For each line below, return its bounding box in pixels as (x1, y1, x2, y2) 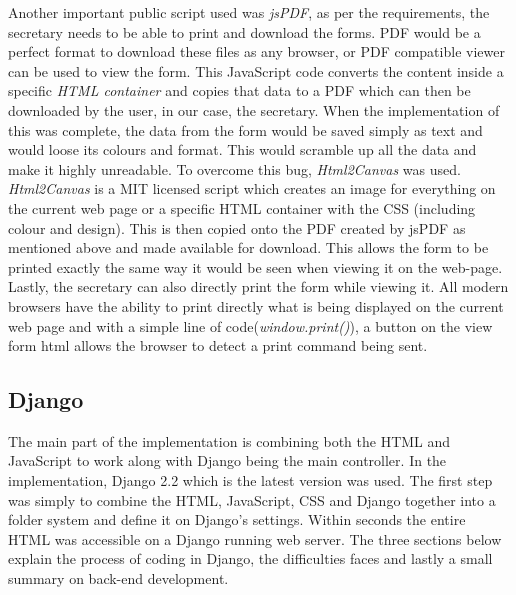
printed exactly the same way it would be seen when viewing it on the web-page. (8, 256, 503, 277)
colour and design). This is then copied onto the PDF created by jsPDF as (8, 217, 466, 238)
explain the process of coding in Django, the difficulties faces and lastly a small (8, 548, 493, 569)
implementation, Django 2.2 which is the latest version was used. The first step (8, 470, 493, 491)
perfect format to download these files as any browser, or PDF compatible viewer (8, 41, 505, 62)
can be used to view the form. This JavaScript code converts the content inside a (8, 60, 504, 81)
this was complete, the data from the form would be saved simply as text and (8, 119, 483, 140)
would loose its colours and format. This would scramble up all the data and (8, 139, 477, 160)
